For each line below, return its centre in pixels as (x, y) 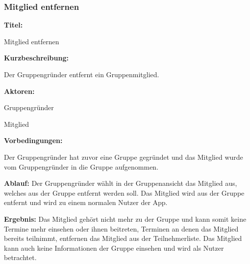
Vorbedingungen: (33, 140)
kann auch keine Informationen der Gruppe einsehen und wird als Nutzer (114, 248)
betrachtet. (20, 257)
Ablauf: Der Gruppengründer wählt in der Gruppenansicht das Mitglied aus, (121, 183)
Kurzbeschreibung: (36, 58)
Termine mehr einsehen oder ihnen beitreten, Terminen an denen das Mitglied (121, 228)
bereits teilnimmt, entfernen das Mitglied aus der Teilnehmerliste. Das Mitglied (123, 238)
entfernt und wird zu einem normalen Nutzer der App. (86, 202)
